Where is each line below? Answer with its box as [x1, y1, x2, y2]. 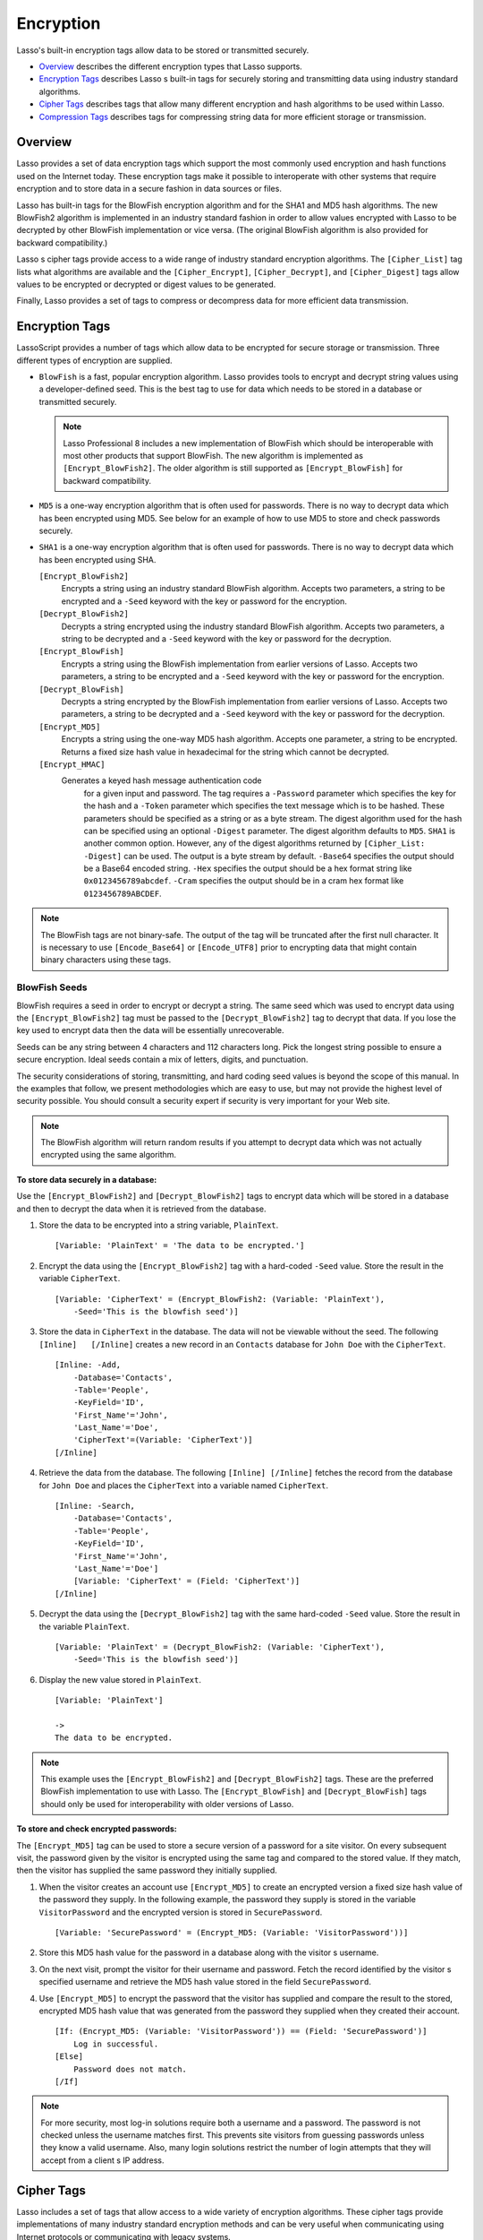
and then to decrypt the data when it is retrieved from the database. [16, 1203, 267, 1214]
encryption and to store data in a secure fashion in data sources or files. [16, 184, 282, 194]
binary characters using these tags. [40, 954, 172, 965]
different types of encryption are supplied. [16, 355, 174, 366]
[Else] [55, 2052, 84, 2062]
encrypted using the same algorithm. [40, 1150, 177, 1160]
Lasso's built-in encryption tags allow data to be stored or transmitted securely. [16, 45, 309, 56]
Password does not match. [72, 2063, 188, 2074]
